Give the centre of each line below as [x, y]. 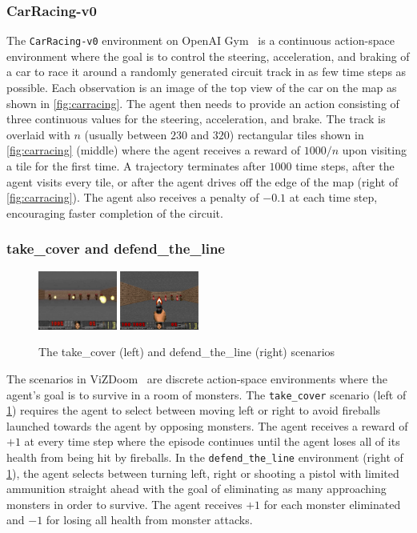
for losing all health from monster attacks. [149, 520]
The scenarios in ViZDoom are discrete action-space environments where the [197, 378]
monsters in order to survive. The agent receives [124, 504]
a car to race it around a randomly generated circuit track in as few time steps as [206, 72]
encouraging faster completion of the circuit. [115, 212]
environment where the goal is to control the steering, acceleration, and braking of [208, 56]
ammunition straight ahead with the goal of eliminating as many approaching [196, 489]
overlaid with [38, 134]
